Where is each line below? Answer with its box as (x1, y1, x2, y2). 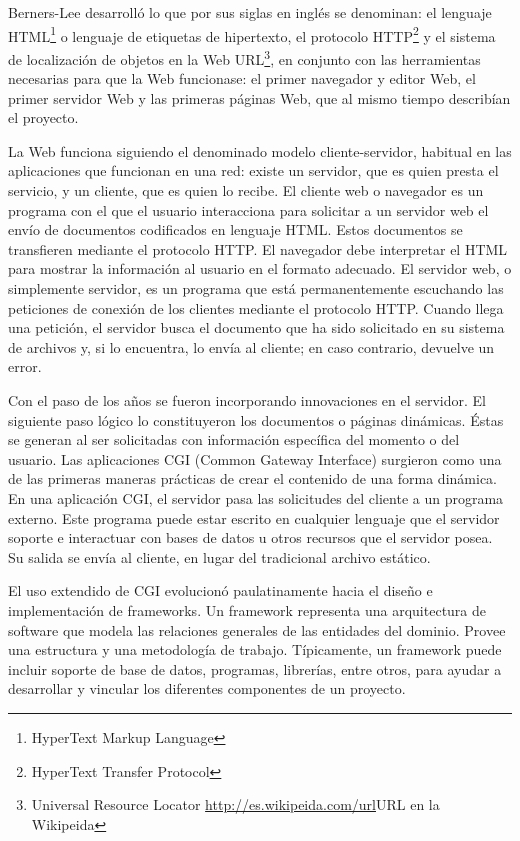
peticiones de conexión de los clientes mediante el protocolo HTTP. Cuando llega (8, 297, 504, 318)
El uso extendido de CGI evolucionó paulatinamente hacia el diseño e (8, 580, 433, 601)
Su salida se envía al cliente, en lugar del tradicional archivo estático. (8, 546, 431, 567)
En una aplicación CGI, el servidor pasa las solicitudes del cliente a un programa (8, 487, 504, 508)
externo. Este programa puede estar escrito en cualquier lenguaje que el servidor (8, 507, 500, 528)
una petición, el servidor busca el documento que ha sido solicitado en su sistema (8, 317, 505, 338)
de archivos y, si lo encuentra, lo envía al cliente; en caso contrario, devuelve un (8, 336, 495, 357)
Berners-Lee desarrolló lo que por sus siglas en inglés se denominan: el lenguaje (8, 2, 492, 22)
